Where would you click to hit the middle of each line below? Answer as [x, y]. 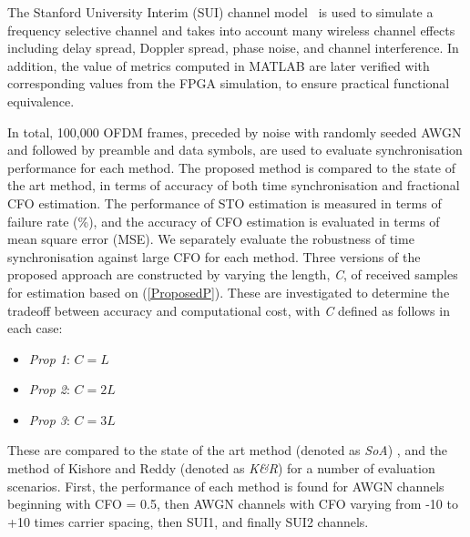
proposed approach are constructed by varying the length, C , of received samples [233, 274]
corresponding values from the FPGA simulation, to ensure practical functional [229, 83]
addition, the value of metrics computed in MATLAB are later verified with [219, 65]
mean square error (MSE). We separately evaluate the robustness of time [211, 239]
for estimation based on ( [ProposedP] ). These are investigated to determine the [229, 292]
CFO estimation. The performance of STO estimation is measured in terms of [225, 203]
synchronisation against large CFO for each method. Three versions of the [214, 256]
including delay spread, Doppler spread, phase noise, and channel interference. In [233, 48]
